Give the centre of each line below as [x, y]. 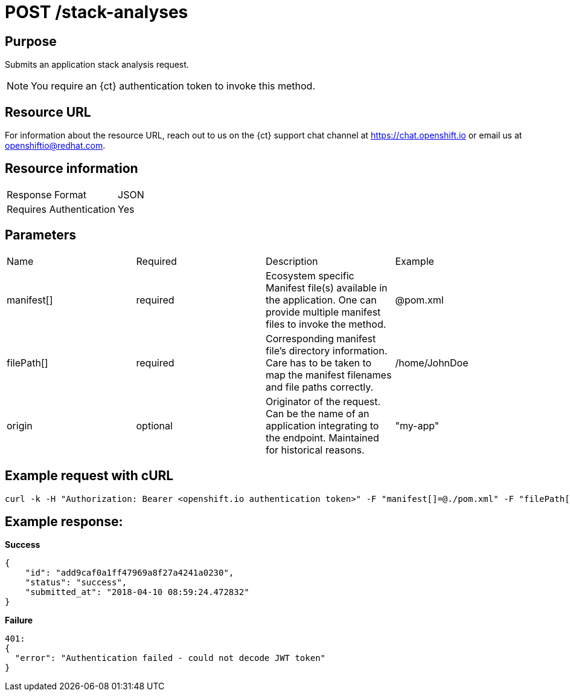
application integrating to [322, 425]
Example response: [64, 521]
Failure [19, 620]
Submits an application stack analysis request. [97, 65]
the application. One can [321, 300]
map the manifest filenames [329, 375]
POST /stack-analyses [97, 12]
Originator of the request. [323, 401]
